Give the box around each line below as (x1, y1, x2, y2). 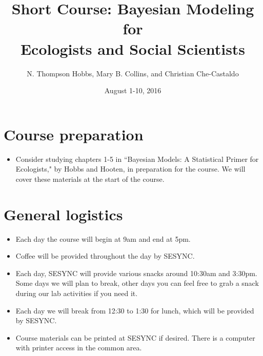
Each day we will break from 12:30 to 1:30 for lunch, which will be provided (15, 305, 254, 316)
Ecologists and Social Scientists (20, 38, 246, 59)
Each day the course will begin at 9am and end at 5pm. (15, 233, 191, 244)
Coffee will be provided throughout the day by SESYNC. (15, 250, 195, 261)
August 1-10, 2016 (104, 85, 161, 96)
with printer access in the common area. (15, 342, 142, 353)
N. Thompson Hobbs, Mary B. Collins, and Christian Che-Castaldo (27, 68, 239, 78)
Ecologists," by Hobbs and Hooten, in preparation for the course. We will (15, 163, 246, 174)
